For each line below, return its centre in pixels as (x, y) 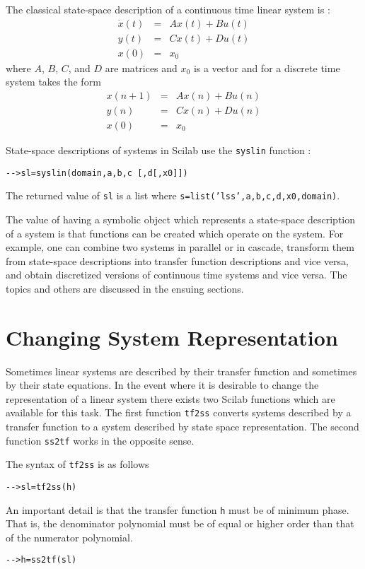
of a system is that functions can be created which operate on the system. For (175, 233)
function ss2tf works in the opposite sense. (100, 440)
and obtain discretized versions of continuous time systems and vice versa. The (176, 275)
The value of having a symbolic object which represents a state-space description (181, 219)
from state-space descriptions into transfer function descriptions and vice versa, (178, 260)
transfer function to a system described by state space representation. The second (182, 427)
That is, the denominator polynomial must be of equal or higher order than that (180, 523)
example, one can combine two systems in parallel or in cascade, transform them (180, 247)
